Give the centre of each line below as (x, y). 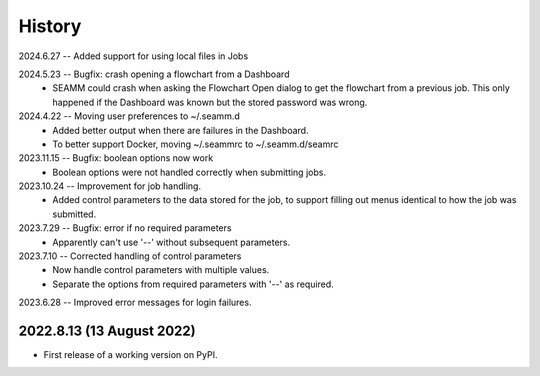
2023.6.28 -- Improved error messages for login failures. (135, 302)
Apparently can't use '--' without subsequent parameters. (171, 242)
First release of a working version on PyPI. (130, 355)
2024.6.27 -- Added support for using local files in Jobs (133, 56)
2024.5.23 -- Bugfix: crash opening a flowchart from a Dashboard (154, 74)
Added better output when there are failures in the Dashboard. (180, 130)
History (50, 26)
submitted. (74, 214)
